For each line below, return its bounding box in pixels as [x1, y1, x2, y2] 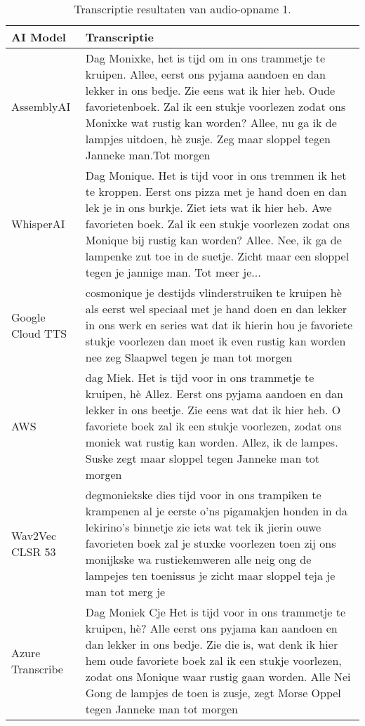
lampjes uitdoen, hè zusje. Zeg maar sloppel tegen [85, 131, 331, 147]
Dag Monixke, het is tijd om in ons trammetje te [85, 50, 326, 66]
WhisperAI [11, 216, 65, 232]
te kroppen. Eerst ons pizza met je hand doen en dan [85, 183, 347, 199]
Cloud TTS [11, 324, 67, 341]
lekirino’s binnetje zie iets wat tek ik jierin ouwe [85, 519, 321, 535]
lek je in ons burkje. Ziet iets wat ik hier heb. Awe [85, 199, 332, 216]
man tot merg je [85, 583, 166, 600]
